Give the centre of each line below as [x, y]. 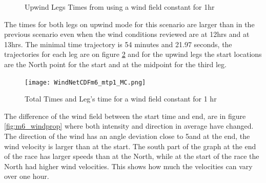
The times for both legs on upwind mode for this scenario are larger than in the [129, 24]
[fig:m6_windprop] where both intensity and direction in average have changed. [129, 126]
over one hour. [27, 176]
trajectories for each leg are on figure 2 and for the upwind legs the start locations [133, 54]
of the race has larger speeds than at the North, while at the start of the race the [132, 156]
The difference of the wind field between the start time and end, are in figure [125, 116]
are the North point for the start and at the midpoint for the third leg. [115, 64]
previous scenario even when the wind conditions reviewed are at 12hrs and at [127, 34]
